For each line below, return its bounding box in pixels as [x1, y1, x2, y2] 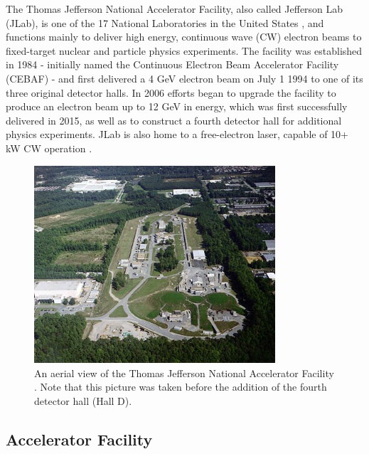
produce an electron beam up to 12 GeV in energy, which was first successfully [6, 99, 348, 114]
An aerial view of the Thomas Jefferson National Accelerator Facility [34, 365, 334, 380]
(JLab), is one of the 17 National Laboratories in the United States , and [6, 15, 324, 30]
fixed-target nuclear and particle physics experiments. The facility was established [6, 43, 363, 58]
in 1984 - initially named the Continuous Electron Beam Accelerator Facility [6, 57, 339, 72]
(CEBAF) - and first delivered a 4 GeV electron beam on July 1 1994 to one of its [6, 70, 363, 85]
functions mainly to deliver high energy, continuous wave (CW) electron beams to [6, 29, 362, 44]
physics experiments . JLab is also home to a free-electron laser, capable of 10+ [6, 127, 349, 142]
